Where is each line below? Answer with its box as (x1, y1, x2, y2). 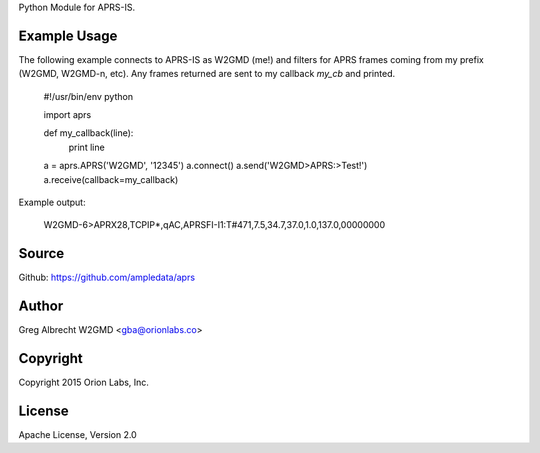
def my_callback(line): (43, 127, 134, 139)
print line (68, 141, 105, 153)
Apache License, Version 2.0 (18, 429, 137, 441)
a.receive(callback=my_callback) (43, 173, 179, 185)
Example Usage (18, 27, 118, 44)
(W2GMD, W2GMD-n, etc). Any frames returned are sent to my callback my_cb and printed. (18, 68, 395, 80)
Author (18, 298, 64, 315)
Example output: (18, 196, 86, 209)
